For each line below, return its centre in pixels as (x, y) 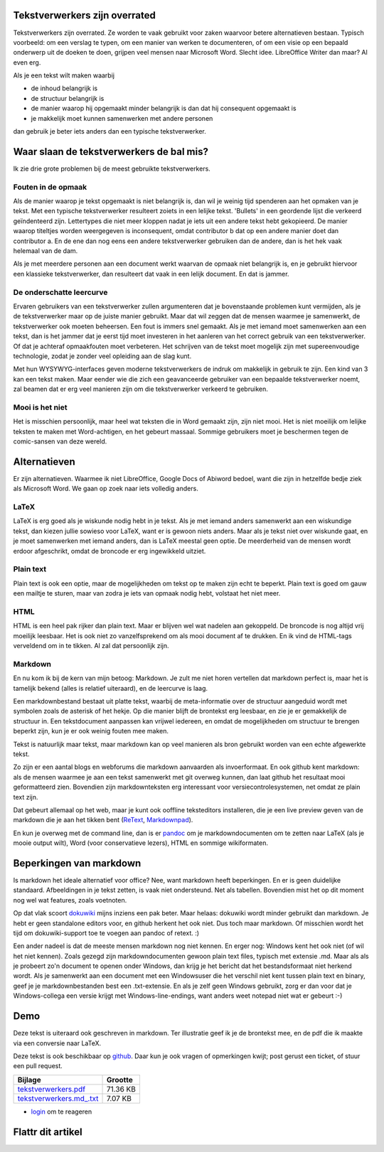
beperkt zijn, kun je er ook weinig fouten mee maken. (91, 731)
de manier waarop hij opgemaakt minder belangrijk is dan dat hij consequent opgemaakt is (164, 108)
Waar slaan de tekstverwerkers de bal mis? (111, 152)
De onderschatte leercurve (60, 292)
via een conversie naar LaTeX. (57, 1043)
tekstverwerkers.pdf (51, 1089)
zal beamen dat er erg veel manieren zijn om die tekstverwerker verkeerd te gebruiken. (140, 389)
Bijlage (30, 1080)
